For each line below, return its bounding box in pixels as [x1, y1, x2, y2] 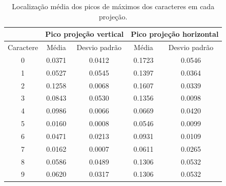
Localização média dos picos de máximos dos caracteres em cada [12, 1, 215, 11]
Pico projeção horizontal [131, 29, 219, 39]
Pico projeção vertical [45, 29, 124, 39]
